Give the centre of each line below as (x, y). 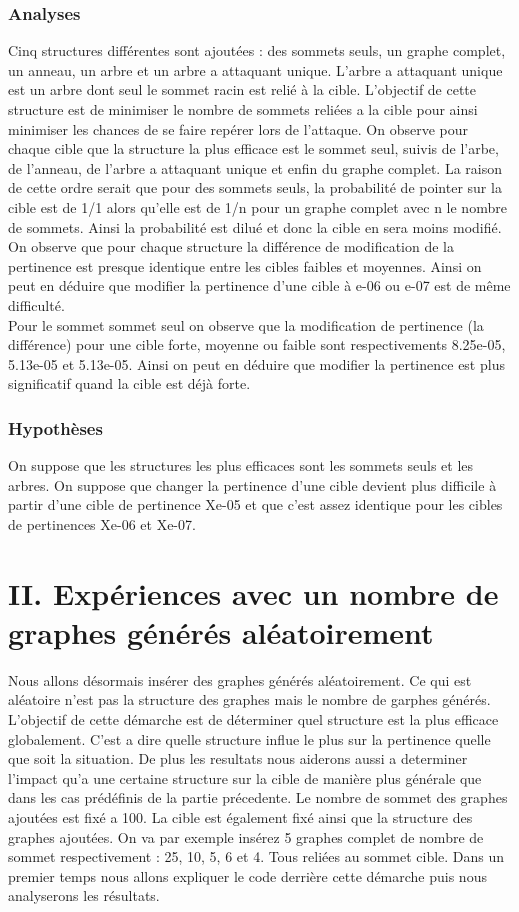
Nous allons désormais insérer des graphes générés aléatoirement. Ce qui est (240, 679)
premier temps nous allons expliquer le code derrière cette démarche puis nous (247, 875)
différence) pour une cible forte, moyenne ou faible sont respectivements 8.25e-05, (257, 344)
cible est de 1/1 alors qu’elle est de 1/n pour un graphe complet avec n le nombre (257, 206)
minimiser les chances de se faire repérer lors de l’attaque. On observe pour (238, 128)
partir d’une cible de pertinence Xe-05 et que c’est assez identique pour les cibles (255, 504)
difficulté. (36, 304)
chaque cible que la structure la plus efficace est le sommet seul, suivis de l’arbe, (253, 148)
